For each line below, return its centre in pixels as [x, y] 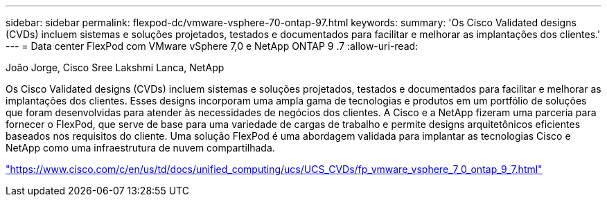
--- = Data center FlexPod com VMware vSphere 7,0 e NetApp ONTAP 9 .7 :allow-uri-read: [212, 46]
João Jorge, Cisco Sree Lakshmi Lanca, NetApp [115, 67]
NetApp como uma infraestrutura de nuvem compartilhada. [140, 148]
